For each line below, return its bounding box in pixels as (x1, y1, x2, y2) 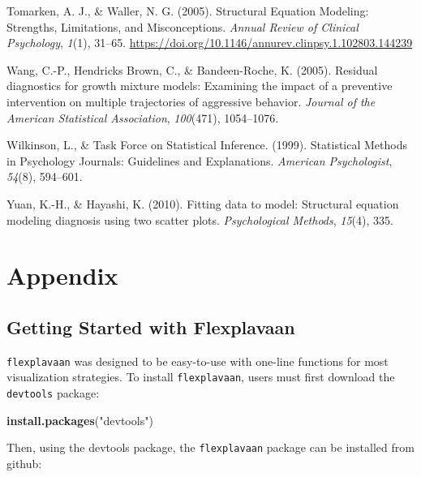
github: (6, 454, 42, 471)
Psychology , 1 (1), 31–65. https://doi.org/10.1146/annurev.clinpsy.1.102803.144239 (6, 34, 413, 51)
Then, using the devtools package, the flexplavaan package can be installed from (6, 439, 415, 456)
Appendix (6, 259, 118, 292)
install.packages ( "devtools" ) (6, 411, 153, 428)
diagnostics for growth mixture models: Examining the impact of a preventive (6, 77, 393, 94)
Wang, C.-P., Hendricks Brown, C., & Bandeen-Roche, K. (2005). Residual (6, 61, 378, 78)
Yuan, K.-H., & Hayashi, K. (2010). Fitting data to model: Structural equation (6, 195, 399, 212)
